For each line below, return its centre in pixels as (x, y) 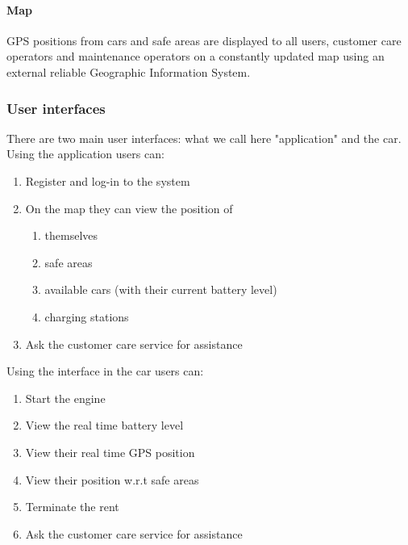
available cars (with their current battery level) (161, 289)
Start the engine (65, 398)
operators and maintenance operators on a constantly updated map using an (196, 56)
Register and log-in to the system (108, 180)
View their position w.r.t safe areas (112, 479)
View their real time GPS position (110, 452)
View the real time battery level (104, 425)
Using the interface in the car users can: (105, 371)
